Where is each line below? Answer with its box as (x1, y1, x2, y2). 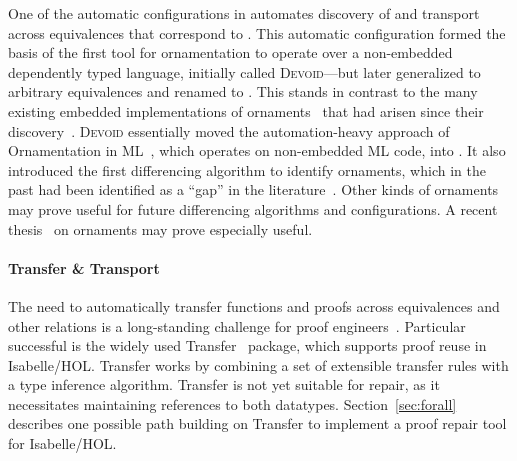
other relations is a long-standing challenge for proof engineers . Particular (8, 315, 466, 336)
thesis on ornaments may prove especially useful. (8, 218, 313, 239)
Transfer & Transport (8, 257, 160, 278)
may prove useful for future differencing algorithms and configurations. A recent (8, 198, 498, 219)
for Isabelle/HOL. (8, 433, 117, 454)
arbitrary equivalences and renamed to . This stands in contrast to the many (8, 81, 478, 102)
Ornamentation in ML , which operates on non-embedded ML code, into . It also (8, 140, 506, 161)
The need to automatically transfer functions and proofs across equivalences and (8, 295, 500, 316)
